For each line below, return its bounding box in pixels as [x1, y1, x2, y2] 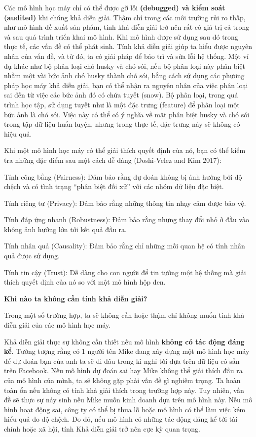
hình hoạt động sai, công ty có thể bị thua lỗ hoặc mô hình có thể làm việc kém [4, 404, 246, 414]
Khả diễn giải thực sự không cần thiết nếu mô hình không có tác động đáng [4, 336, 245, 346]
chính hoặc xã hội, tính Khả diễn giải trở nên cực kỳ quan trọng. [4, 423, 200, 434]
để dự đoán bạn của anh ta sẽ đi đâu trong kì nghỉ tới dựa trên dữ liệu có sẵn [4, 355, 240, 366]
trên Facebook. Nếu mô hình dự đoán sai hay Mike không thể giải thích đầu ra [4, 365, 243, 376]
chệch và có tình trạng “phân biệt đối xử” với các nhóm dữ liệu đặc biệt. [4, 181, 224, 192]
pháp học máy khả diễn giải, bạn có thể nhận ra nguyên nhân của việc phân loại [4, 80, 248, 90]
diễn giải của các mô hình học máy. [4, 320, 111, 330]
